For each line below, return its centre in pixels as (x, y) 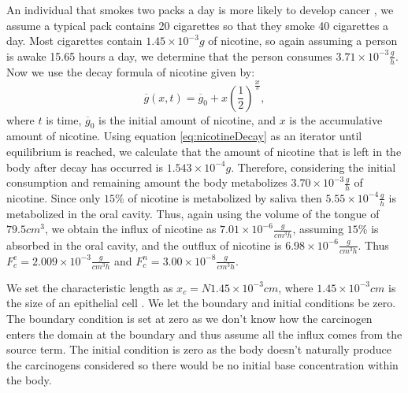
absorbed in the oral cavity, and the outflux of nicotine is (144, 245)
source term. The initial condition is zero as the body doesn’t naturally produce (199, 349)
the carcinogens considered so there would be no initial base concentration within (202, 364)
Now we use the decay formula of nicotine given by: (131, 71)
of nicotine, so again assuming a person (303, 41)
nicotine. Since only (54, 197)
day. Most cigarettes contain (74, 41)
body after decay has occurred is (85, 167)
